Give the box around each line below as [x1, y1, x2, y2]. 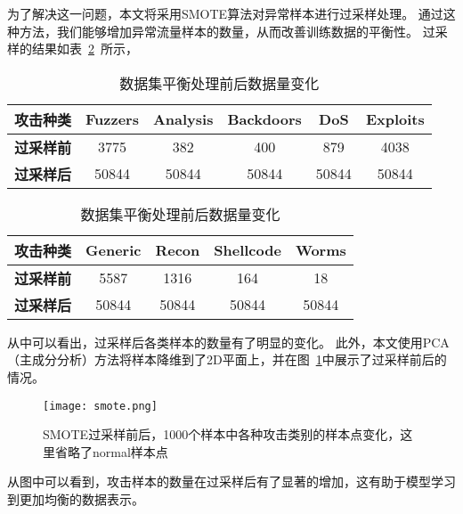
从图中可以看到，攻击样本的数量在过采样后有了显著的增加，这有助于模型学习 [7, 472, 456, 491]
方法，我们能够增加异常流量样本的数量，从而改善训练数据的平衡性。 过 [19, 21, 435, 40]
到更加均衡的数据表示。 [7, 490, 144, 508]
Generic [85, 240, 142, 261]
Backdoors [227, 109, 302, 130]
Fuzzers [85, 109, 139, 130]
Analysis [152, 109, 214, 130]
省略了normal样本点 [54, 442, 168, 461]
